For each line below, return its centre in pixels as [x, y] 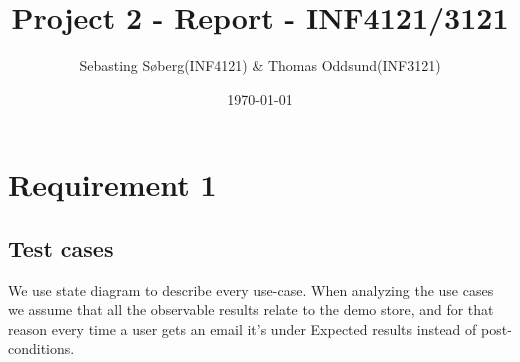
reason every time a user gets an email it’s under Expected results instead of [242, 328]
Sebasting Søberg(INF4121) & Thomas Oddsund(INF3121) [260, 65]
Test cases [61, 247]
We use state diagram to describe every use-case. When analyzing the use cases [251, 289]
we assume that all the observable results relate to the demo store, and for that [251, 309]
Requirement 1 [112, 184]
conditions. [41, 348]
